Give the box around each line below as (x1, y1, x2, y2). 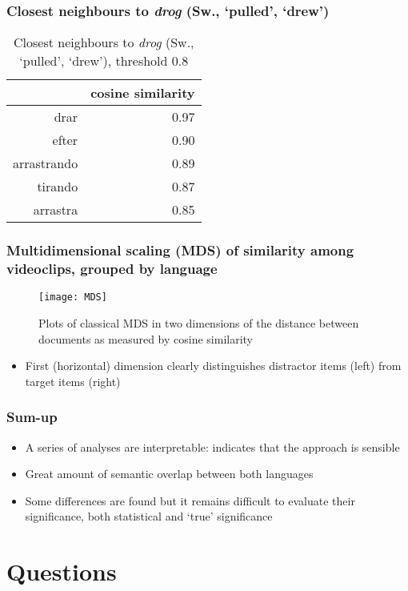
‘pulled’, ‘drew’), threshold (19, 51, 168, 70)
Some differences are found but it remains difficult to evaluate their (25, 492, 355, 509)
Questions (6, 555, 117, 588)
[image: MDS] (38, 291, 107, 304)
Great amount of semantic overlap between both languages (25, 465, 314, 482)
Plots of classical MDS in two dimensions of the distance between (38, 315, 359, 332)
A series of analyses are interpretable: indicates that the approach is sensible (25, 438, 400, 455)
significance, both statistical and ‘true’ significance (25, 508, 273, 525)
